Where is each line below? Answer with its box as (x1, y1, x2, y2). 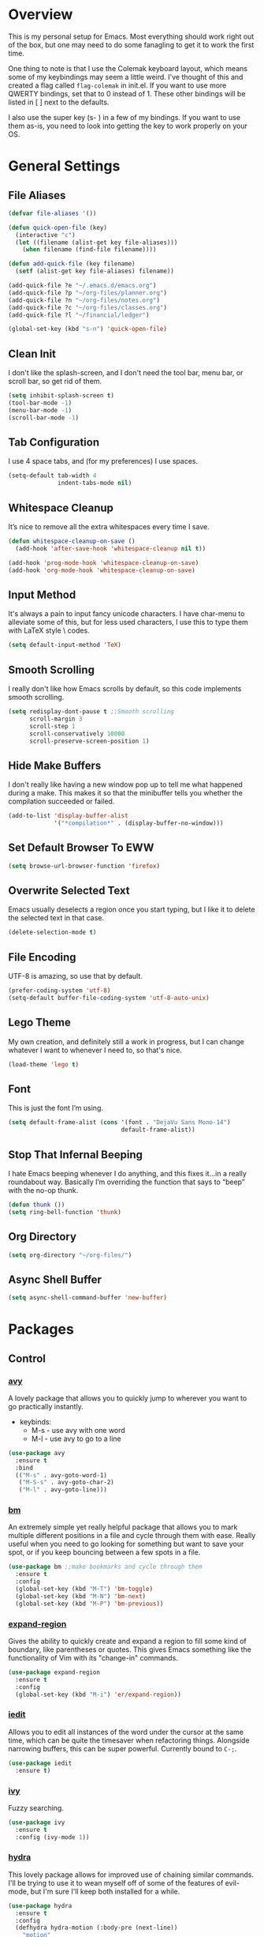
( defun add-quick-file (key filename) (8, 260, 136, 268)
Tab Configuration (8, 436, 100, 449)
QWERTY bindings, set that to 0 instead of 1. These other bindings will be (8, 88, 246, 98)
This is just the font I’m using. (8, 1104, 104, 1113)
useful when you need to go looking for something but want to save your (8, 1539, 244, 1549)
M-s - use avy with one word (31, 1425, 126, 1435)
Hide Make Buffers (8, 758, 102, 772)
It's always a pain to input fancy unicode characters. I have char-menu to (8, 609, 245, 619)
